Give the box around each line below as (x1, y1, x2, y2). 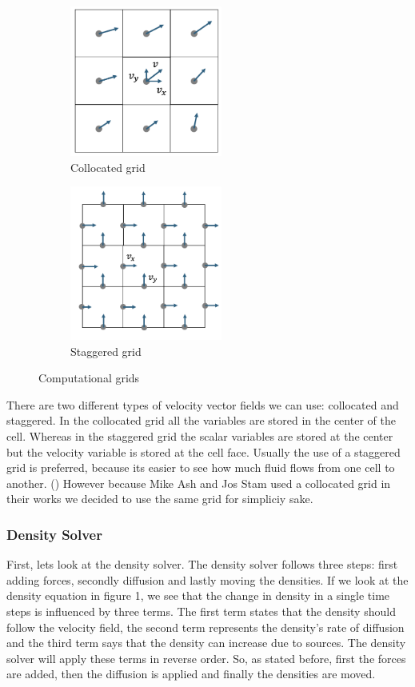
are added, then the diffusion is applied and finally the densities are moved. (6, 665, 376, 682)
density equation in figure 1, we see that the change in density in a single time (6, 587, 390, 604)
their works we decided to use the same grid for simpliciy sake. (6, 490, 313, 507)
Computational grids (38, 369, 140, 386)
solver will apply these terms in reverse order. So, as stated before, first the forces (6, 649, 406, 666)
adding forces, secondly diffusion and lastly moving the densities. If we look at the (6, 571, 409, 588)
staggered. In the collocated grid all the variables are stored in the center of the (6, 412, 396, 429)
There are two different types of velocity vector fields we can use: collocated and (6, 396, 399, 413)
